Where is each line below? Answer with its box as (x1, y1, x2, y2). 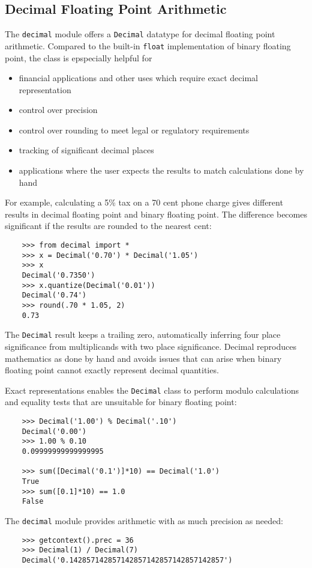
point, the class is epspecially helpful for (5, 51, 152, 64)
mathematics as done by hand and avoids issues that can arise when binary (5, 352, 282, 364)
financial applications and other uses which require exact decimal (19, 72, 258, 84)
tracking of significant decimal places (19, 144, 154, 156)
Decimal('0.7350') (22, 271, 95, 280)
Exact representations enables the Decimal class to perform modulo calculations (5, 383, 299, 396)
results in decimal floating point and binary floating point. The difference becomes (5, 207, 307, 220)
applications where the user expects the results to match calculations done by (19, 164, 304, 177)
